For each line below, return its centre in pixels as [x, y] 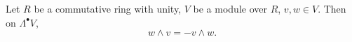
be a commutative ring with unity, [108, 8]
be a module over [230, 8]
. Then [332, 8]
